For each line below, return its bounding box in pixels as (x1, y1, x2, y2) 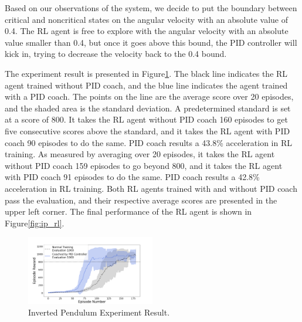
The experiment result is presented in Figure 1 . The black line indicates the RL (5, 67, 288, 79)
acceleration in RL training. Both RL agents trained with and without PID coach (5, 182, 297, 194)
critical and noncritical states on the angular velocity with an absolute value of (5, 13, 288, 25)
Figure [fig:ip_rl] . (5, 216, 65, 229)
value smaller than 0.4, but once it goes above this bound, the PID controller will (5, 36, 297, 48)
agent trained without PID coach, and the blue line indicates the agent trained (5, 79, 288, 91)
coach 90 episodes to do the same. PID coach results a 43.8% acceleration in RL (5, 136, 292, 148)
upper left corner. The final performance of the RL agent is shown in (5, 205, 252, 218)
